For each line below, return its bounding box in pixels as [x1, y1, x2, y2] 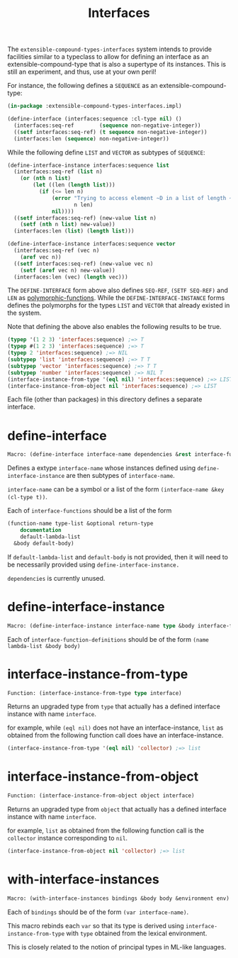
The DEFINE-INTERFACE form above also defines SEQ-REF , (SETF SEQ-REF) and [7, 286, 229, 295]
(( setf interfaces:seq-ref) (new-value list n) [13, 214, 157, 221]
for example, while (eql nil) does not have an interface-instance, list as [7, 723, 224, 732]
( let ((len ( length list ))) [33, 182, 115, 189]
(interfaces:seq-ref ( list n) [13, 168, 103, 175]
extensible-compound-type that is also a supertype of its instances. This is [7, 60, 227, 69]
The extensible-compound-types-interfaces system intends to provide [7, 45, 212, 54]
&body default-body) [13, 540, 74, 547]
